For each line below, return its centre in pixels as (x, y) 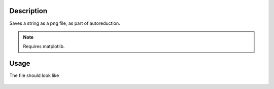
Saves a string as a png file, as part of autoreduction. (65, 23)
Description (28, 11)
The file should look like (34, 75)
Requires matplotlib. (44, 47)
